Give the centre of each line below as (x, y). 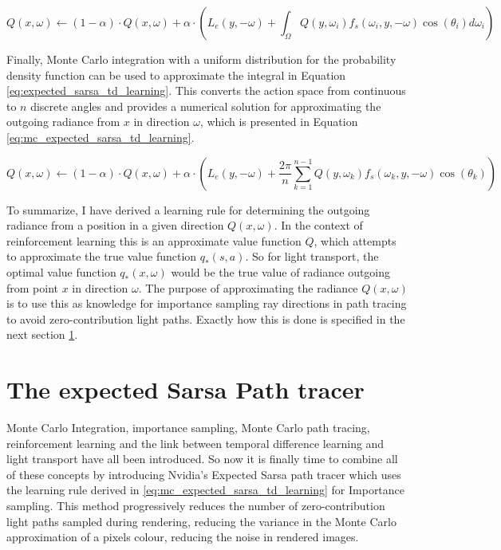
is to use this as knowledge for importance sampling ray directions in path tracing (207, 303)
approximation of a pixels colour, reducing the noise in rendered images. (183, 537)
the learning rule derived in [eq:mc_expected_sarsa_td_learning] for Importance (206, 490)
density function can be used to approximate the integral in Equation (176, 75)
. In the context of (318, 225)
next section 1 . (42, 334)
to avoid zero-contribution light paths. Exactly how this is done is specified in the (206, 318)
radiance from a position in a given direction (115, 225)
